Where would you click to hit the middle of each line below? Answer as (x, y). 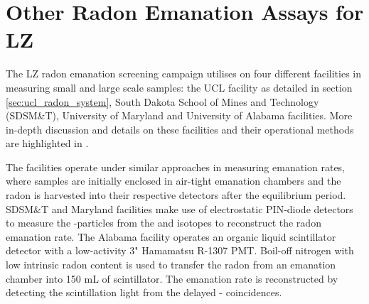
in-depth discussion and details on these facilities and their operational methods (180, 129)
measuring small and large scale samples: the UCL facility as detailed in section (179, 87)
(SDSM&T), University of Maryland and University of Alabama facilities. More (179, 115)
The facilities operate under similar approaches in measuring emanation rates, (176, 167)
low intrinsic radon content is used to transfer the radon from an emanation (171, 265)
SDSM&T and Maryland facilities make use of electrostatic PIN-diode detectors (180, 208)
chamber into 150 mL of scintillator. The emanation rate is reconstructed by (172, 278)
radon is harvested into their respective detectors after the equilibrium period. (176, 195)
